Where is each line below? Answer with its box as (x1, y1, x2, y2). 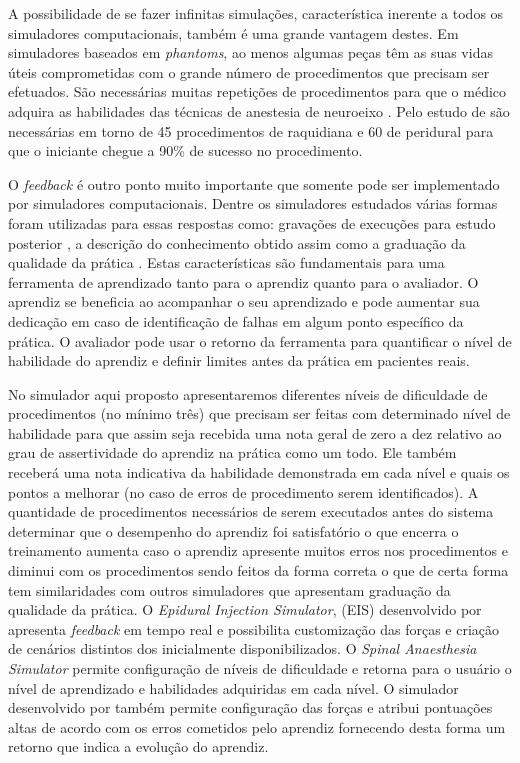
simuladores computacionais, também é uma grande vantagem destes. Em (8, 22, 459, 43)
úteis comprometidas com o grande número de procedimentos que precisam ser (8, 61, 490, 82)
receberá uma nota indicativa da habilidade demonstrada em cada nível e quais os (8, 462, 510, 483)
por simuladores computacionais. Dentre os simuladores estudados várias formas (8, 193, 498, 214)
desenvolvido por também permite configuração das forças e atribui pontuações (8, 697, 493, 718)
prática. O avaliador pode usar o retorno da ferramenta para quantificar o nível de (8, 330, 512, 351)
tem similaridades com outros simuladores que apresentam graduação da (8, 579, 451, 600)
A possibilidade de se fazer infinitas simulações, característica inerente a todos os (8, 3, 504, 23)
